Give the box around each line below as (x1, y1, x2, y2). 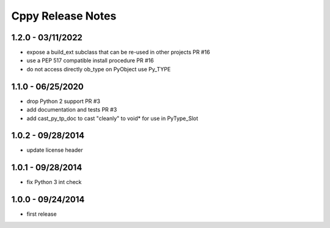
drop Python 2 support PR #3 (26, 98, 101, 105)
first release (26, 210, 57, 218)
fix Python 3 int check (26, 179, 82, 186)
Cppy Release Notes (11, 9, 117, 23)
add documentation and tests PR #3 (26, 106, 117, 113)
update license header (26, 146, 83, 154)
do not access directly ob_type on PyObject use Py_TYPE (26, 65, 171, 73)
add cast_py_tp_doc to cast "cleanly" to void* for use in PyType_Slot (26, 115, 199, 122)
